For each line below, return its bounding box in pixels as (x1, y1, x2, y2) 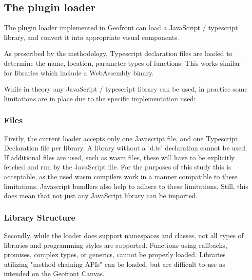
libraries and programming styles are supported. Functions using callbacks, (4, 240, 227, 250)
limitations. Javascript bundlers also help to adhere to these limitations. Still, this (4, 181, 248, 191)
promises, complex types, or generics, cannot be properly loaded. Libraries (4, 249, 226, 260)
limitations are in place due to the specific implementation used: (4, 93, 196, 103)
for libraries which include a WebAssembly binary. (4, 67, 154, 77)
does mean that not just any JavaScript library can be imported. (4, 190, 197, 201)
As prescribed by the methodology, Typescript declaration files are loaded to (4, 48, 233, 58)
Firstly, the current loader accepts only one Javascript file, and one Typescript (4, 133, 238, 143)
